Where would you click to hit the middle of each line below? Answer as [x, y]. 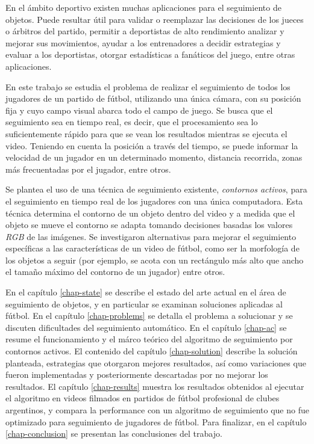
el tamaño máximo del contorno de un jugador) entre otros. [115, 272]
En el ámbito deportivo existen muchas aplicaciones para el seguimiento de [143, 7]
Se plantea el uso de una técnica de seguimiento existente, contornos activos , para [156, 189]
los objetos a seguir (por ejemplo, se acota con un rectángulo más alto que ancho [155, 260]
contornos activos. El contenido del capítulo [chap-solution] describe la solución [152, 351]
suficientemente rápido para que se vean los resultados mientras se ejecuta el [146, 133]
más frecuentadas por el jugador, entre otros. [88, 169]
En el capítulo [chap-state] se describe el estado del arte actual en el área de [146, 292]
